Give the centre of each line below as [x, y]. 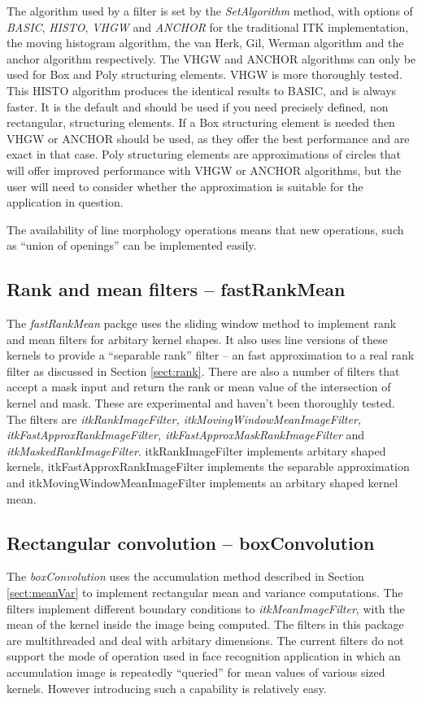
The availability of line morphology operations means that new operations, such [205, 229]
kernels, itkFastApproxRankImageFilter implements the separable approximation [208, 467]
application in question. [65, 202]
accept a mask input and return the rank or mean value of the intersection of [199, 387]
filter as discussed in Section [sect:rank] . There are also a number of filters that [203, 371]
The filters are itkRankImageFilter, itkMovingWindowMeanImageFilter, [184, 419]
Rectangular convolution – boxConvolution [191, 542]
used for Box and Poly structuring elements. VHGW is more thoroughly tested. [204, 74]
